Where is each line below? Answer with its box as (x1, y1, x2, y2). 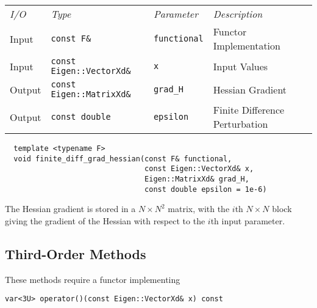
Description (213, 7, 263, 21)
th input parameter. (210, 214, 285, 227)
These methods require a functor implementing (5, 273, 180, 285)
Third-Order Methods (5, 244, 146, 263)
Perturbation (213, 117, 268, 131)
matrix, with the (168, 202, 230, 215)
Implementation (213, 38, 280, 53)
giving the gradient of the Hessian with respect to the (5, 214, 205, 227)
